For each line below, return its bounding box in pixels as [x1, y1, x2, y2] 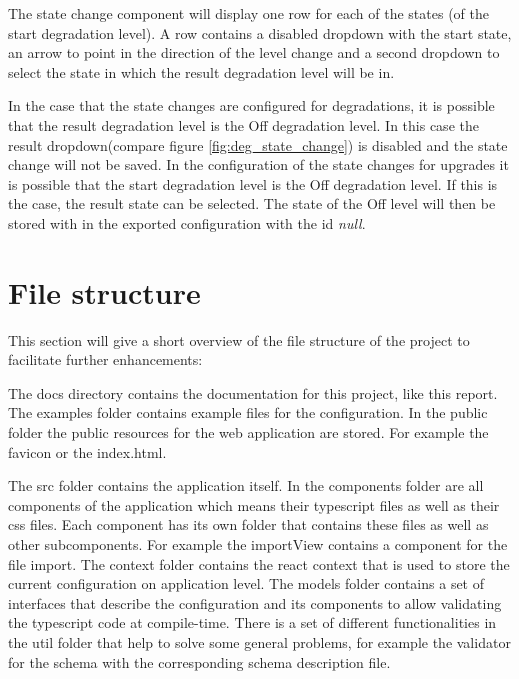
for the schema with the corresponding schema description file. [8, 651, 391, 672]
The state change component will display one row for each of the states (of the [8, 3, 489, 23]
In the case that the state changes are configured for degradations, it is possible [8, 95, 495, 116]
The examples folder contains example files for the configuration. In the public [8, 402, 488, 423]
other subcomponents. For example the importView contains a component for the [8, 534, 508, 554]
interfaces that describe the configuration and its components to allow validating [8, 592, 502, 613]
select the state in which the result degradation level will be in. [8, 61, 395, 82]
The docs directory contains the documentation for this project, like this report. [8, 382, 498, 403]
